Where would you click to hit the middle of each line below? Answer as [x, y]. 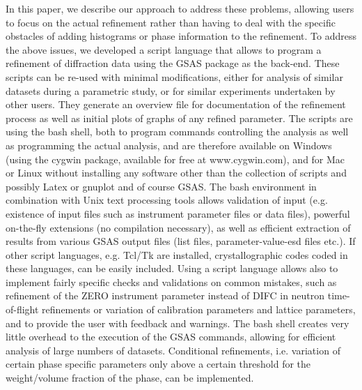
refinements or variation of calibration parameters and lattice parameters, [199, 309]
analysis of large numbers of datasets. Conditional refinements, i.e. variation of [173, 350]
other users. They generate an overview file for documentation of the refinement [176, 104]
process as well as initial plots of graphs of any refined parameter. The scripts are [179, 118]
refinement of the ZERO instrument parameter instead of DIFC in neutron [165, 295]
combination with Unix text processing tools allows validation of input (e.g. [167, 200]
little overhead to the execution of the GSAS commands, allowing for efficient [171, 337]
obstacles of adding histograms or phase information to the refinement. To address [181, 36]
